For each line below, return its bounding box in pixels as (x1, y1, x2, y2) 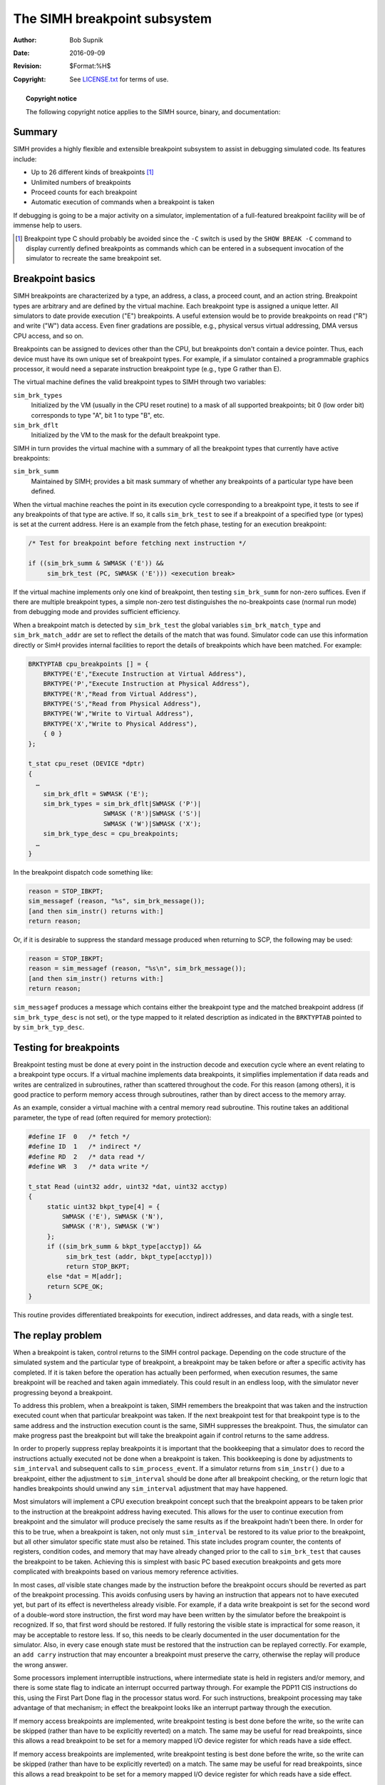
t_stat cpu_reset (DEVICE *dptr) (28, 760, 145, 768)
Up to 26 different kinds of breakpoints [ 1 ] (31, 168, 154, 176)
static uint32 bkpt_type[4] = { (46, 1202, 160, 1210)
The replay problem (13, 1329, 103, 1342)
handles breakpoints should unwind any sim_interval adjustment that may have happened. (13, 1484, 288, 1493)
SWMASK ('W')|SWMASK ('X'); (103, 820, 202, 828)
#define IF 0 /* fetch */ (28, 1132, 130, 1140)
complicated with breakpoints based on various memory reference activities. (13, 1567, 239, 1576)
